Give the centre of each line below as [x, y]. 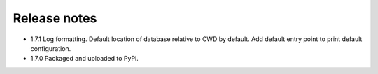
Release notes [55, 18]
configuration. [51, 48]
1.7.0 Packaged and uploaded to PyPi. [85, 59]
